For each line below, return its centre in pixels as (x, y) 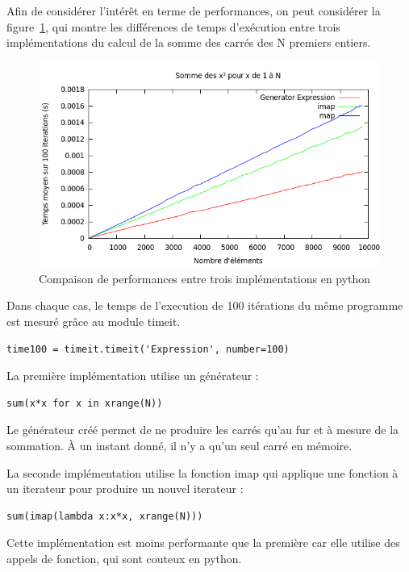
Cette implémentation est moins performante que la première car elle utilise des (203, 543)
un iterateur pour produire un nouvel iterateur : (125, 488)
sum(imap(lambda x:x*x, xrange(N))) (105, 516)
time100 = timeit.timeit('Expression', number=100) (148, 349)
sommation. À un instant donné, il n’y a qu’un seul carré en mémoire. (179, 445)
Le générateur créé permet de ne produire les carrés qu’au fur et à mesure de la (203, 430)
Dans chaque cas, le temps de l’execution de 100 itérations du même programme (205, 305)
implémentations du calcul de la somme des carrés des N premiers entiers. (189, 42)
